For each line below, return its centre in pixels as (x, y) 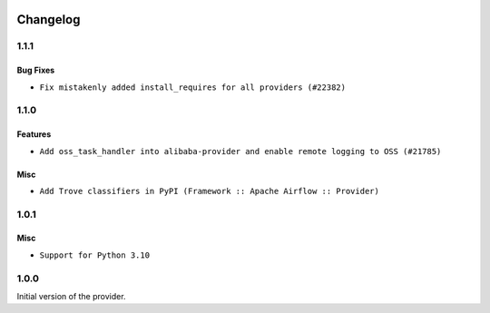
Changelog (49, 20)
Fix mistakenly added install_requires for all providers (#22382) (193, 87)
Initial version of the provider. (71, 297)
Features (34, 134)
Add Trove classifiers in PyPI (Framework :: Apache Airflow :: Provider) (210, 191)
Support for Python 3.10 (94, 255)
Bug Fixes (36, 70)
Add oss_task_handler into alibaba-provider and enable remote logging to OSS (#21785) (240, 151)
